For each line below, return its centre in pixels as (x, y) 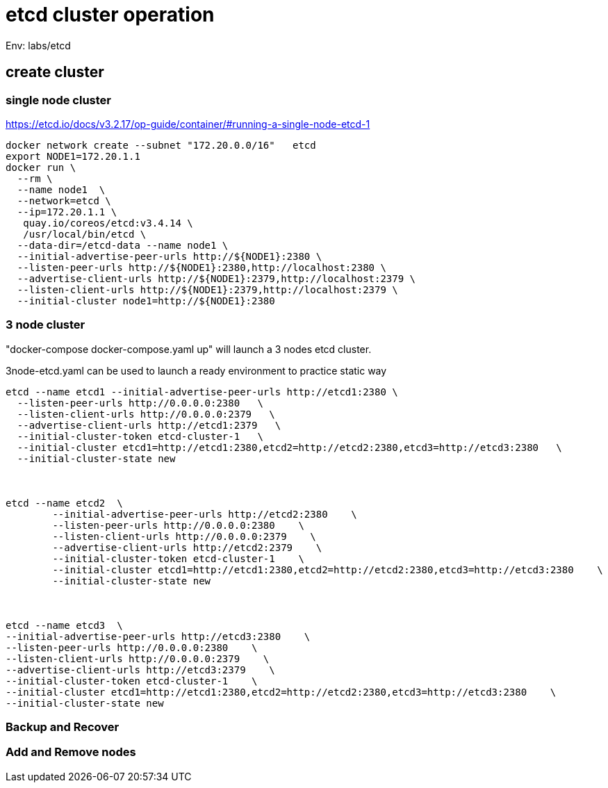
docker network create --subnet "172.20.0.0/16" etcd (161, 145)
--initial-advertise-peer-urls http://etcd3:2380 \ (158, 636)
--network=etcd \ (64, 200)
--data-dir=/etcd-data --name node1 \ (123, 245)
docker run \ (41, 167)
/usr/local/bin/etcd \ (85, 234)
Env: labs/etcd (38, 45)
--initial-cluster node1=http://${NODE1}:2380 (146, 301)
